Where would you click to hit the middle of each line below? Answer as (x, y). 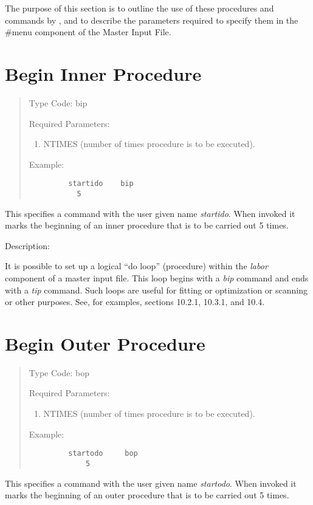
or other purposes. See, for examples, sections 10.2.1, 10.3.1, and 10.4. (135, 302)
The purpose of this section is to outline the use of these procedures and (139, 8)
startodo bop (103, 454)
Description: (27, 245)
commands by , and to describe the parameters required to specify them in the (152, 20)
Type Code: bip (58, 102)
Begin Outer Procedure (105, 343)
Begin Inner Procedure (103, 73)
